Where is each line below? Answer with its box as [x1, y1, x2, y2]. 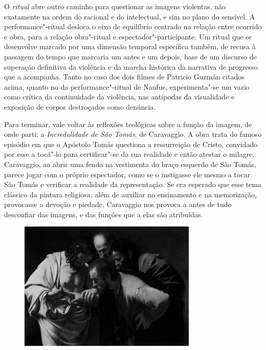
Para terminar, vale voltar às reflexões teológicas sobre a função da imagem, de [4, 118, 252, 129]
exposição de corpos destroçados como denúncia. [4, 101, 156, 112]
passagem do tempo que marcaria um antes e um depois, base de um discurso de [4, 51, 257, 61]
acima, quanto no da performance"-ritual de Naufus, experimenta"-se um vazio [4, 81, 250, 92]
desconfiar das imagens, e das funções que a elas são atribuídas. [4, 209, 203, 219]
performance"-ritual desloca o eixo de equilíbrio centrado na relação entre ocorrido [4, 21, 262, 32]
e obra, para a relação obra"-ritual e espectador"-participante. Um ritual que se [4, 31, 252, 42]
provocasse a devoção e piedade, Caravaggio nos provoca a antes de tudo [4, 199, 232, 210]
